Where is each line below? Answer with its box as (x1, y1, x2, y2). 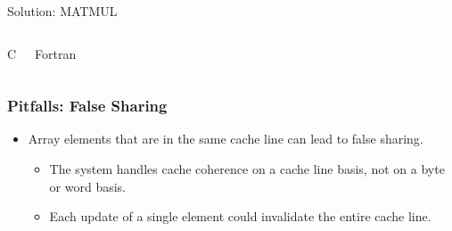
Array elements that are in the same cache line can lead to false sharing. (28, 129, 423, 148)
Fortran (35, 44, 77, 62)
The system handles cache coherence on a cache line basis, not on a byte (49, 160, 445, 177)
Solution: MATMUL (7, 2, 118, 20)
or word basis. (49, 177, 126, 195)
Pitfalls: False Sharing (7, 95, 168, 117)
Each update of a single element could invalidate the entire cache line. (49, 207, 431, 226)
